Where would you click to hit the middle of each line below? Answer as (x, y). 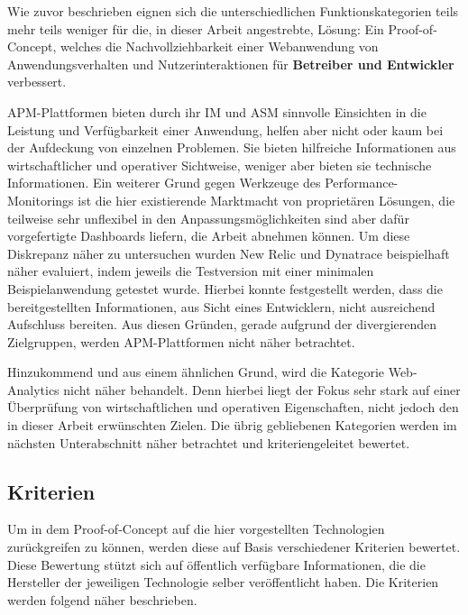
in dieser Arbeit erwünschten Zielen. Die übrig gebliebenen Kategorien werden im (232, 425)
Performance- (362, 183)
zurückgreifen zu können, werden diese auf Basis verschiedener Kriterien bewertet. (234, 547)
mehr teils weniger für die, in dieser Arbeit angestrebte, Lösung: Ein (196, 28)
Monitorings (41, 200)
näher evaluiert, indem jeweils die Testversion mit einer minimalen (191, 271)
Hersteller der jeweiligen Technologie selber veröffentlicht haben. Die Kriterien (223, 582)
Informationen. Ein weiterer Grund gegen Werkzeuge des (164, 183)
